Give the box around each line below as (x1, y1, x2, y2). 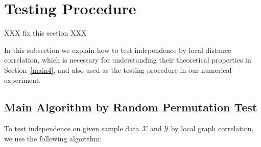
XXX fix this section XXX (4, 27, 87, 38)
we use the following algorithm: (4, 133, 102, 143)
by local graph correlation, (171, 123, 254, 134)
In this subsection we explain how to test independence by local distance (4, 44, 231, 55)
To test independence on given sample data (4, 123, 139, 134)
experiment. (4, 74, 41, 85)
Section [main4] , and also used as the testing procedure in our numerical (4, 64, 232, 75)
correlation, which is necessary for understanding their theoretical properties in (4, 54, 251, 65)
